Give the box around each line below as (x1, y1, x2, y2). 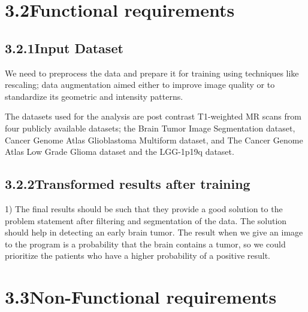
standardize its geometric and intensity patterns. (5, 90, 183, 102)
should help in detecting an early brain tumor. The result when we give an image (5, 226, 303, 238)
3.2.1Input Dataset (5, 38, 123, 57)
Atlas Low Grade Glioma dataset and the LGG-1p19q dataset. (5, 145, 234, 158)
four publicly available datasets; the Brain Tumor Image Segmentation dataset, (5, 121, 295, 134)
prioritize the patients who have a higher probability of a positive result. (5, 249, 271, 262)
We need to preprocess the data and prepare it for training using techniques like (5, 66, 299, 79)
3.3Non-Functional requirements (5, 285, 277, 309)
